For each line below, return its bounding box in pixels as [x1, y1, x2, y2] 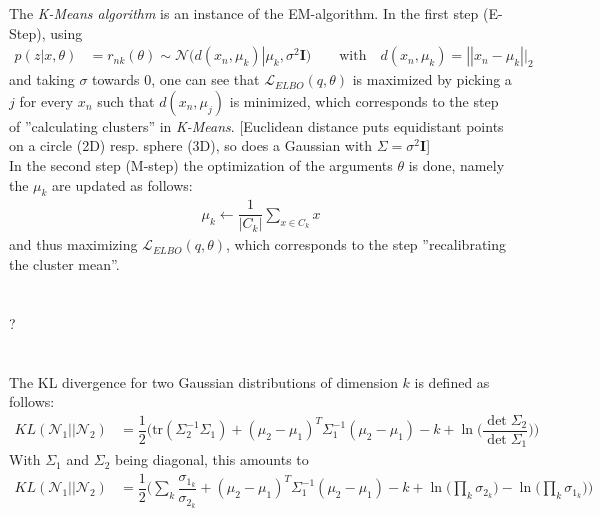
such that [97, 90, 155, 111]
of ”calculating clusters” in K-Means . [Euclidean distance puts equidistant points [9, 115, 504, 136]
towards [92, 69, 140, 90]
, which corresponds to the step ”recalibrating [226, 234, 507, 255]
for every [19, 90, 74, 111]
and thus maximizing [9, 234, 138, 255]
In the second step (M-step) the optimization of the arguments [9, 155, 393, 175]
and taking [9, 69, 75, 90]
